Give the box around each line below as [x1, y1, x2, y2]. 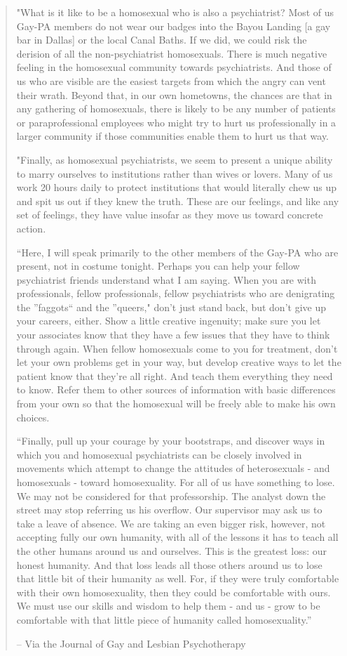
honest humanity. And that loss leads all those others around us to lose [16, 557, 322, 572]
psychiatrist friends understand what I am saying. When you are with [16, 272, 316, 287]
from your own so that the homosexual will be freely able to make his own [16, 396, 336, 411]
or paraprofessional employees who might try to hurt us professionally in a [16, 114, 336, 129]
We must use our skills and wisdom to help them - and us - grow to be [16, 598, 320, 613]
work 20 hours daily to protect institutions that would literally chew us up [16, 180, 337, 195]
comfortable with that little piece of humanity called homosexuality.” [16, 612, 312, 627]
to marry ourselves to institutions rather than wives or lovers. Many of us [16, 166, 333, 181]
